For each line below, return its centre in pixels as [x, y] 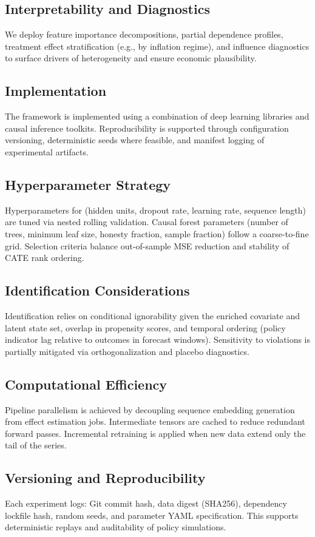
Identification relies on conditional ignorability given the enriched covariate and [152, 315]
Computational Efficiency [86, 384]
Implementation [56, 91]
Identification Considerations [97, 290]
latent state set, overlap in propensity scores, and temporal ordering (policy [145, 327]
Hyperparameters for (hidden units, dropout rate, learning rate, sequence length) [156, 210]
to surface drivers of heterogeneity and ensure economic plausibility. [131, 58]
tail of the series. [36, 445]
